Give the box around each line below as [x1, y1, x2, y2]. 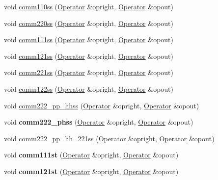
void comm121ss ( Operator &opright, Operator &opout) [4, 51, 173, 61]
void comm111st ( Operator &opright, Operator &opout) [4, 150, 179, 160]
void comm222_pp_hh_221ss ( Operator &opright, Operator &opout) [4, 133, 215, 143]
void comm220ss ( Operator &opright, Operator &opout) [4, 18, 173, 28]
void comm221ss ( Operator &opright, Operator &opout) [4, 67, 173, 77]
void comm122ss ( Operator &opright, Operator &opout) [4, 83, 173, 94]
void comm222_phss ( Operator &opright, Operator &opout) [4, 117, 193, 127]
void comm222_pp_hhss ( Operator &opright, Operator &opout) [4, 100, 199, 110]
